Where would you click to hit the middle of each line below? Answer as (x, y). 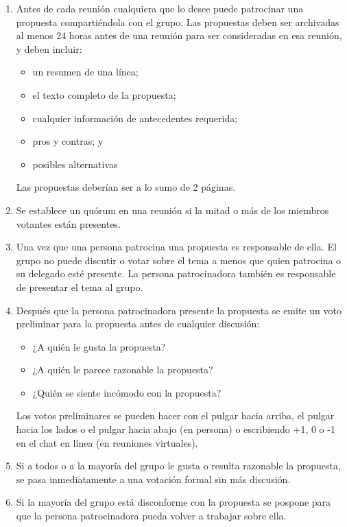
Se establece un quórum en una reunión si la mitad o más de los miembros (172, 210)
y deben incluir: (49, 48)
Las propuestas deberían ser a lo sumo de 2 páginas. (126, 187)
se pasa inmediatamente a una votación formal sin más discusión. (153, 479)
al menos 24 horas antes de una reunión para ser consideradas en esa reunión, (179, 35)
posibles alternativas (75, 164)
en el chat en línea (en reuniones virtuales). (107, 442)
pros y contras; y (68, 141)
